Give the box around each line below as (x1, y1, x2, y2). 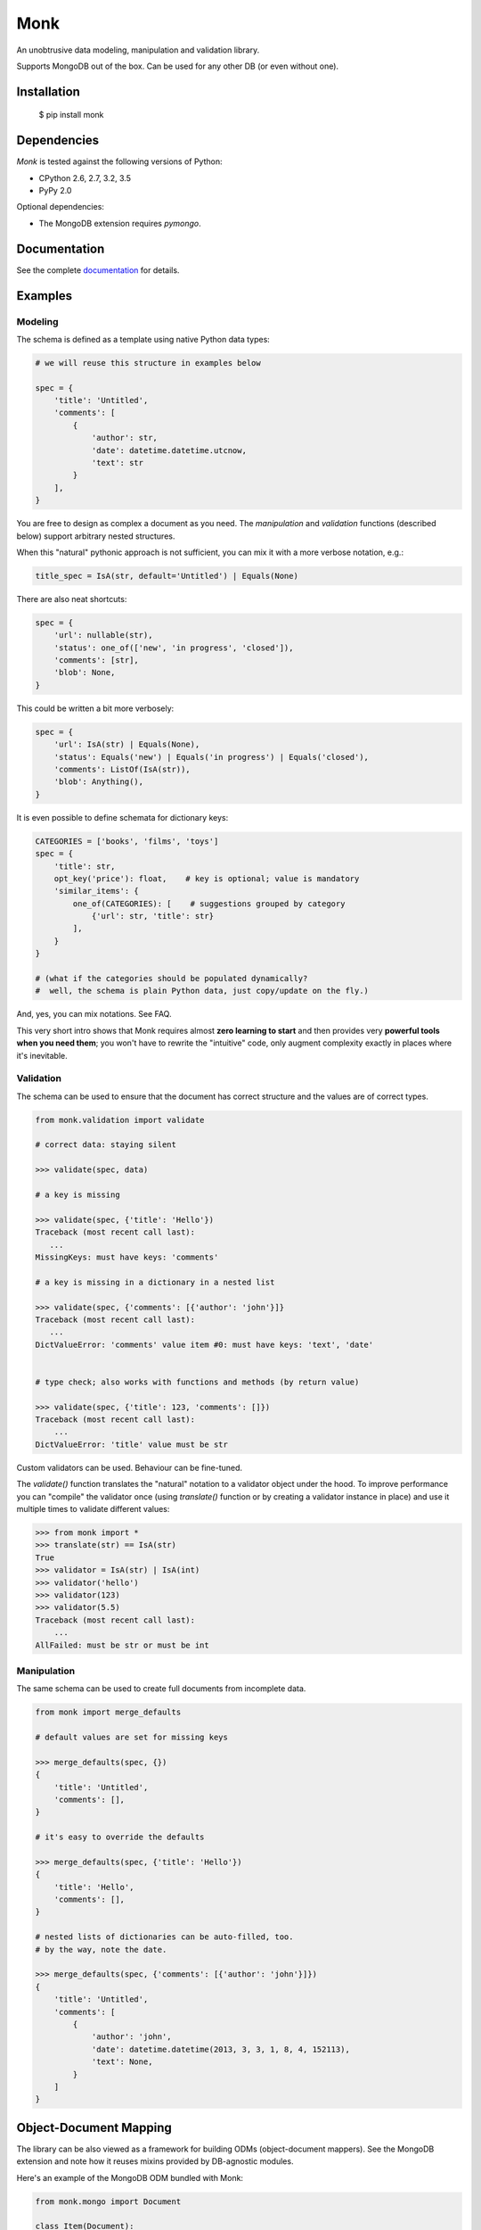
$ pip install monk (38, 110, 104, 120)
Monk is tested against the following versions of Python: (16, 156, 223, 167)
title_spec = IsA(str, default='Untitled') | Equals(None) (35, 571, 298, 581)
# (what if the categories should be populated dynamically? (35, 973, 308, 984)
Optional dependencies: (16, 202, 104, 212)
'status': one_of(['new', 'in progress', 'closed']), (53, 642, 294, 653)
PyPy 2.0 (38, 186, 72, 196)
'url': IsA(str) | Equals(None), (53, 739, 200, 749)
